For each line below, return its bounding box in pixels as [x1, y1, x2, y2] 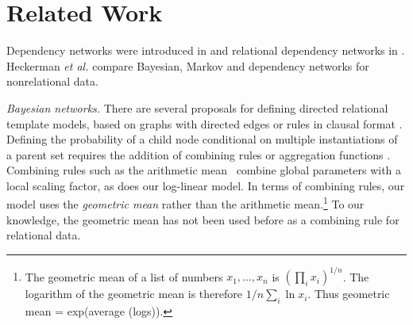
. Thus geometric [307, 285, 390, 302]
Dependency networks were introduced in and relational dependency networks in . [6, 42, 405, 59]
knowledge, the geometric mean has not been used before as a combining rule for [6, 211, 399, 227]
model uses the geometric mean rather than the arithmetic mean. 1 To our [6, 193, 365, 212]
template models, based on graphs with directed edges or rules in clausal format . [6, 115, 403, 132]
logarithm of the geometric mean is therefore [25, 285, 243, 302]
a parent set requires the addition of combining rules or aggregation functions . [6, 146, 391, 162]
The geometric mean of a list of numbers [25, 268, 223, 285]
